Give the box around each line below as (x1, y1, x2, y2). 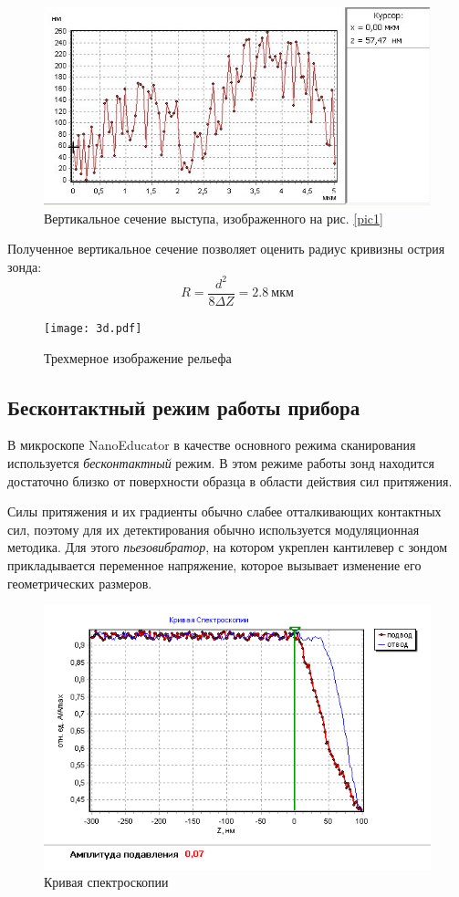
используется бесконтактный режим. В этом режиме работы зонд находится (7, 453, 434, 472)
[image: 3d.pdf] (44, 321, 142, 335)
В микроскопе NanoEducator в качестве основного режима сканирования (7, 435, 416, 454)
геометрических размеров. (7, 573, 152, 592)
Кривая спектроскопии (44, 872, 169, 892)
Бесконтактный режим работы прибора (7, 392, 360, 421)
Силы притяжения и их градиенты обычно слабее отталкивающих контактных (7, 502, 442, 521)
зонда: (7, 256, 42, 276)
